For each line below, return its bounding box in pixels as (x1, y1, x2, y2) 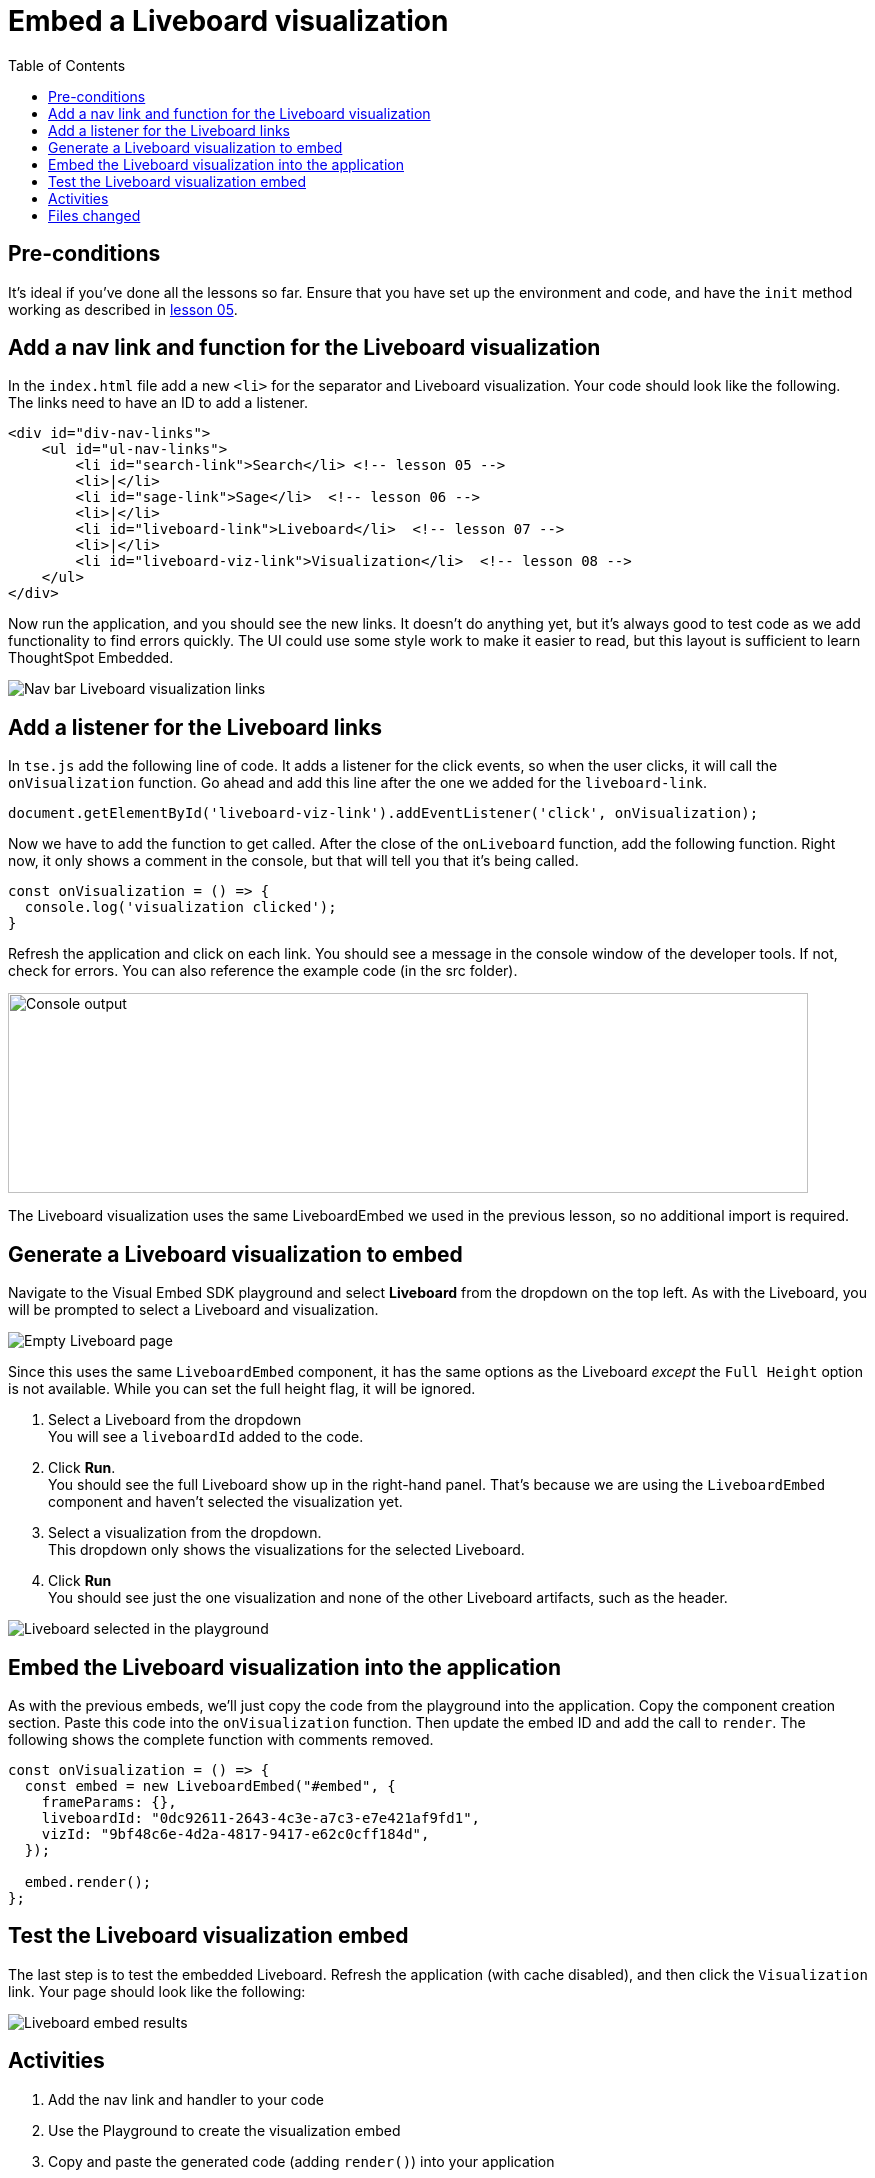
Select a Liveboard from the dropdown (48, 1411, 302, 1429)
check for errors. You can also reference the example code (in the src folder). (8, 962, 518, 980)
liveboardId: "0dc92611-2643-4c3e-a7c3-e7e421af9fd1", (41, 1809, 481, 1826)
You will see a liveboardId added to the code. (48, 1428, 364, 1446)
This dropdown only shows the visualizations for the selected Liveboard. (48, 1541, 525, 1559)
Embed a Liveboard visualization (8, 4, 449, 38)
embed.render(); (24, 1873, 152, 1890)
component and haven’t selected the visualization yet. (48, 1493, 403, 1511)
